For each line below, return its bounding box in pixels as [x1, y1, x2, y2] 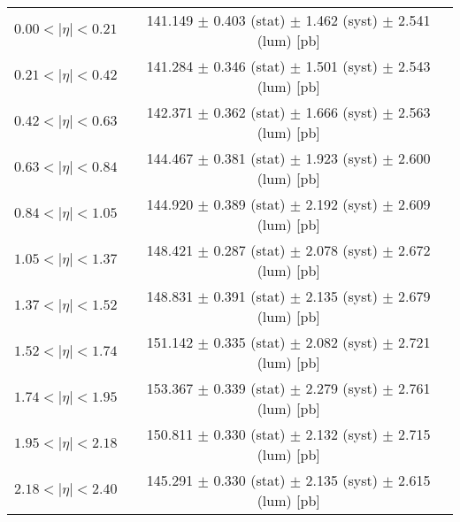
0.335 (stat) [213, 332, 286, 352]
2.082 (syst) [305, 332, 378, 352]
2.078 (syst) [305, 240, 378, 260]
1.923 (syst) [305, 148, 378, 168]
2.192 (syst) [305, 194, 378, 214]
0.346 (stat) [213, 56, 286, 76]
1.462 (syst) [305, 10, 378, 30]
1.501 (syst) [305, 56, 378, 76]
